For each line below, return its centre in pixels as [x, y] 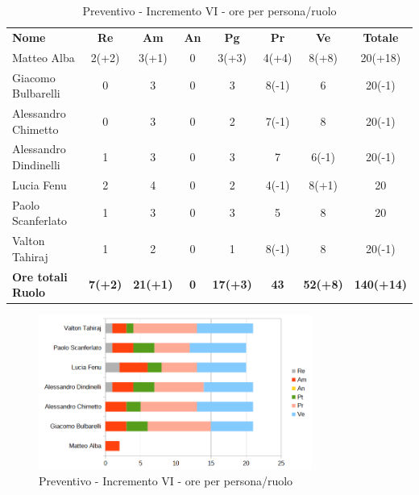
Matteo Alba [44, 57]
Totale [381, 37]
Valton [29, 241]
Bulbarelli [36, 93]
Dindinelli [36, 164]
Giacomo [34, 77]
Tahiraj [30, 256]
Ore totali [40, 276]
